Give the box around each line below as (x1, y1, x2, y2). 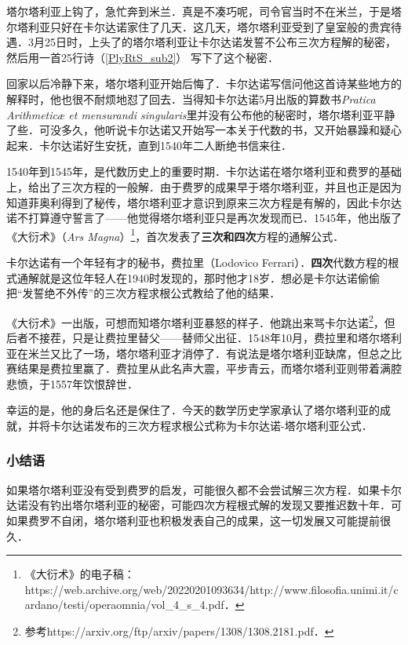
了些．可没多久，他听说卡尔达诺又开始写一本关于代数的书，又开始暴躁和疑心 (6, 122, 402, 138)
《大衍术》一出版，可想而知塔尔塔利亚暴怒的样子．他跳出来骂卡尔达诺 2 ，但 (6, 312, 395, 330)
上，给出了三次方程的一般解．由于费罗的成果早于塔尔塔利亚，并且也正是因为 (6, 178, 402, 195)
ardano (24, 596, 58, 613)
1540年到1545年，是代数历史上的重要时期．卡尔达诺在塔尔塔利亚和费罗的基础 (6, 163, 402, 180)
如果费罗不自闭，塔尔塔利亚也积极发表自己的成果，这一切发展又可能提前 (6, 512, 380, 528)
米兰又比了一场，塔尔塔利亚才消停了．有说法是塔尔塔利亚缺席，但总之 (27, 344, 391, 361)
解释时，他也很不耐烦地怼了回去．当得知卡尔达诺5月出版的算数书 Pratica (6, 90, 376, 107)
